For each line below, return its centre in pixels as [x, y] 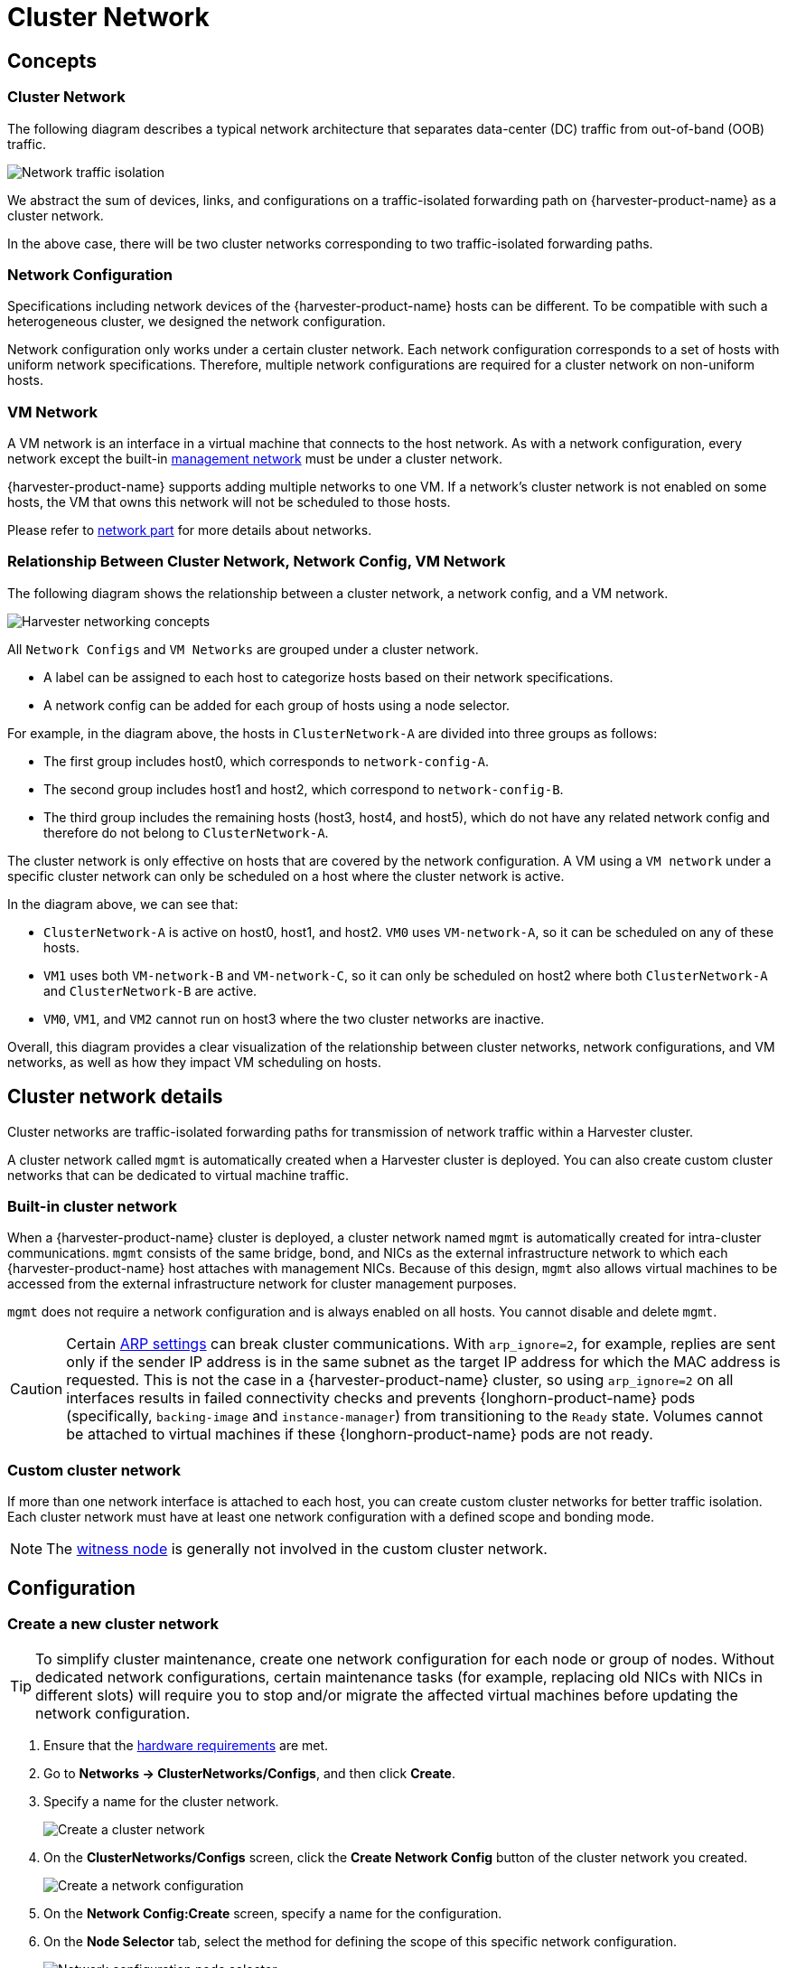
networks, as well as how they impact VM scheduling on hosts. [194, 1062]
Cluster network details [115, 1097]
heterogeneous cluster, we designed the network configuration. [197, 322]
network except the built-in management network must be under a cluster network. [255, 459]
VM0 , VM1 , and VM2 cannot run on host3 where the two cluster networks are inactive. [294, 1018]
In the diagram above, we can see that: [123, 904]
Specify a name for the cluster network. [161, 1802]
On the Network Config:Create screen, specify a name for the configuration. [273, 1914]
